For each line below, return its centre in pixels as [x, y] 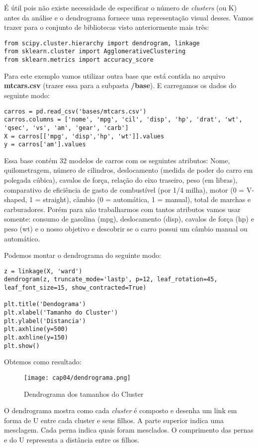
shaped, [16, 199]
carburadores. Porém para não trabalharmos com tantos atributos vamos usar [122, 209]
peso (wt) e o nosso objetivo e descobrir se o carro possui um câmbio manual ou [126, 228]
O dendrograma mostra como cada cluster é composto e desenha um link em [121, 410]
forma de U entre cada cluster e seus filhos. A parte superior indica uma [114, 420]
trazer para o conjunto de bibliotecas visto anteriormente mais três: [107, 27]
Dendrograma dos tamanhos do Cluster [84, 393]
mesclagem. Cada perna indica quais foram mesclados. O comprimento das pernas [129, 430]
